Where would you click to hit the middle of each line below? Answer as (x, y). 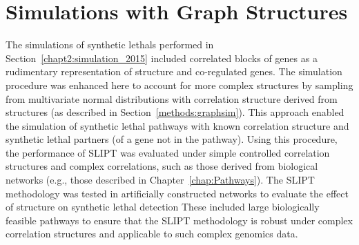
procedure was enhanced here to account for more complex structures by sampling (179, 85)
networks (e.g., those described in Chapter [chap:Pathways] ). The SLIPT (160, 180)
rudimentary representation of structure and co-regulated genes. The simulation (174, 71)
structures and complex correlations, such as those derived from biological (162, 166)
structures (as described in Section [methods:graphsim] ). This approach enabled (175, 112)
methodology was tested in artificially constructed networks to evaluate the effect (177, 193)
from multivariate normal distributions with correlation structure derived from (172, 98)
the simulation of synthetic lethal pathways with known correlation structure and (177, 125)
